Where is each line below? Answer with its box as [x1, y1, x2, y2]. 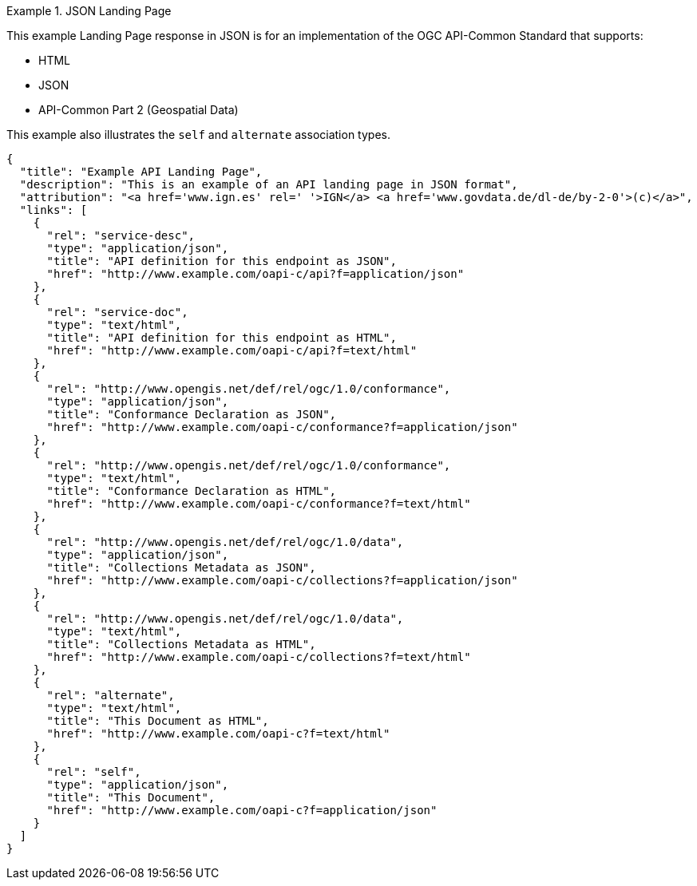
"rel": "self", [46, 765, 141, 778]
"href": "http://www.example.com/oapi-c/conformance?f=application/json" [46, 421, 518, 433]
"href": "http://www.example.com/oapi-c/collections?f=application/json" [46, 574, 518, 587]
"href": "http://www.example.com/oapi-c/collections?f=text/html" [46, 651, 471, 663]
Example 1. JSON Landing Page [6, 4, 172, 18]
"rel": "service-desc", [46, 229, 196, 242]
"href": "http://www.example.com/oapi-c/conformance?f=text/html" [46, 497, 471, 510]
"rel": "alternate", [46, 689, 175, 702]
